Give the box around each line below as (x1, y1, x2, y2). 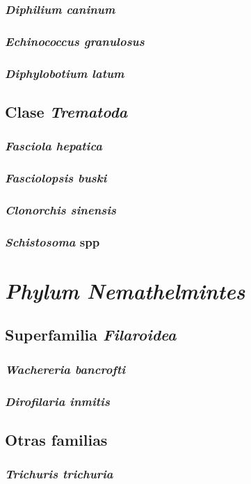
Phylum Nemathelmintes (5, 276, 245, 305)
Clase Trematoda (5, 100, 128, 122)
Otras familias (5, 428, 108, 450)
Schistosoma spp (5, 233, 100, 250)
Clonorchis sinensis (5, 201, 117, 218)
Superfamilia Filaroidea (5, 324, 177, 345)
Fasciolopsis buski (5, 169, 107, 187)
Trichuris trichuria (5, 465, 113, 483)
